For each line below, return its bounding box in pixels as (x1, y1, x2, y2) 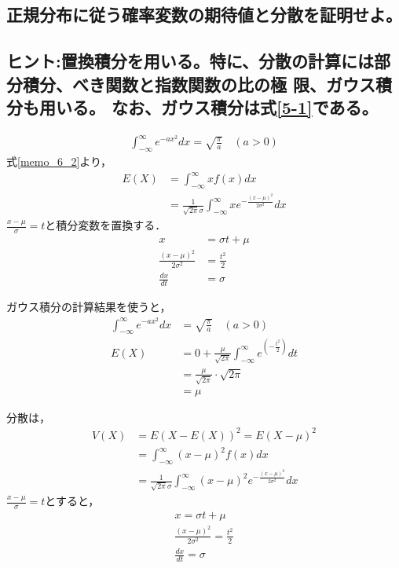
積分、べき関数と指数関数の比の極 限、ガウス (22, 71, 376, 96)
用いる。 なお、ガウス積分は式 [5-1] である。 (38, 94, 379, 119)
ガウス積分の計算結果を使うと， (6, 299, 171, 315)
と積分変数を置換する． (45, 217, 167, 233)
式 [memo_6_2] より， (6, 153, 112, 170)
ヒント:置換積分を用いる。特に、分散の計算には (6, 49, 375, 73)
